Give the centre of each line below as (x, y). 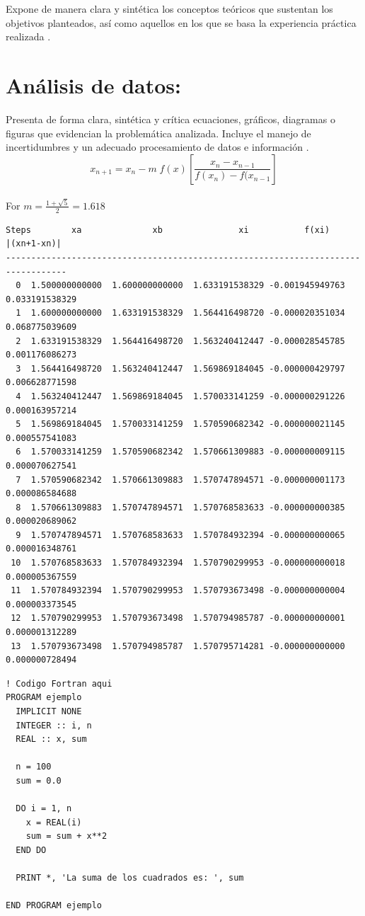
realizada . (28, 36)
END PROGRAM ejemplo (54, 906)
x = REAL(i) (54, 822)
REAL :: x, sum (51, 739)
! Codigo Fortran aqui (59, 683)
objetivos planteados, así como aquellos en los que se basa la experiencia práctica (181, 22)
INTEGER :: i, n (54, 725)
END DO (31, 850)
